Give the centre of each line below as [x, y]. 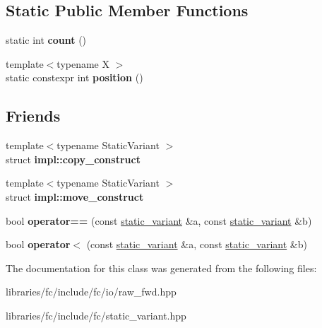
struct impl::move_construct [75, 196]
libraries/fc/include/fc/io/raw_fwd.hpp [91, 292]
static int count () [46, 40]
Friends [33, 116]
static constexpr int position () [74, 77]
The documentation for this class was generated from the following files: [161, 268]
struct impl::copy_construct [73, 159]
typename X [83, 63]
